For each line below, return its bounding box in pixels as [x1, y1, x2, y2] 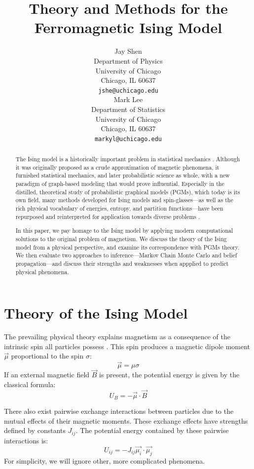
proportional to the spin [11, 351, 84, 361]
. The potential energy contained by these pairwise [75, 425, 229, 435]
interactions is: [4, 435, 48, 445]
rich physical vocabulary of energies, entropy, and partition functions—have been [15, 204, 223, 213]
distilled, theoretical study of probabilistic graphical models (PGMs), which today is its [15, 187, 240, 196]
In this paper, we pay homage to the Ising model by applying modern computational [15, 226, 233, 235]
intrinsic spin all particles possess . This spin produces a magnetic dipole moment [4, 341, 251, 351]
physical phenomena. [15, 267, 69, 276]
